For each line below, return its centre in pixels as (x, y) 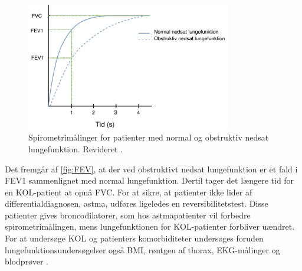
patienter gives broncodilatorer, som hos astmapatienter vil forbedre (128, 215)
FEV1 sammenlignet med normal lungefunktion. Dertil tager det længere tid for (150, 180)
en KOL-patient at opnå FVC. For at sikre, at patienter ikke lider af (129, 192)
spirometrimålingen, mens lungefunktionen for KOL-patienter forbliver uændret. (150, 226)
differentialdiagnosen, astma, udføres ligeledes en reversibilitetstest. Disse (137, 203)
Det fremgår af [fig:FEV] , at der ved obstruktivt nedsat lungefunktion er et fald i (151, 169)
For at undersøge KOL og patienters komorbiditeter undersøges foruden (134, 238)
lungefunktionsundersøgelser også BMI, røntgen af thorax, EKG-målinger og (142, 249)
